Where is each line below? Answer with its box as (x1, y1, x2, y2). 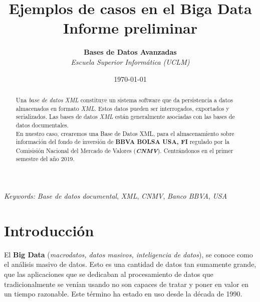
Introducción (4, 220, 94, 240)
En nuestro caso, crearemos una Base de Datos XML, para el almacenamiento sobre (16, 129, 234, 137)
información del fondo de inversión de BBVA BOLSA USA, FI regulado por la (16, 137, 229, 146)
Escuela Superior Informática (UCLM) (71, 56, 190, 67)
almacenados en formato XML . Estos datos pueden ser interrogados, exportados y (16, 104, 229, 112)
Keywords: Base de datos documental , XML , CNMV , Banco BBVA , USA (4, 191, 227, 201)
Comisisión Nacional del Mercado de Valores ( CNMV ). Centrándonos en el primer (16, 145, 233, 155)
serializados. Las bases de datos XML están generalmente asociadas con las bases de (16, 112, 235, 121)
